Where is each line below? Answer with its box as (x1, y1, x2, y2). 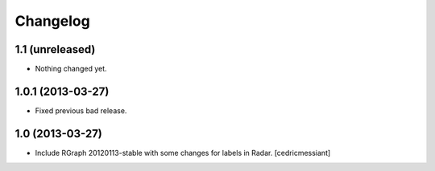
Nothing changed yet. (35, 64, 108, 74)
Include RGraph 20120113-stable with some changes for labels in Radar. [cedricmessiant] (35, 148, 331, 157)
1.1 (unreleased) (14, 43, 96, 56)
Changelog (14, 12, 90, 30)
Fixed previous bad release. (35, 105, 127, 116)
